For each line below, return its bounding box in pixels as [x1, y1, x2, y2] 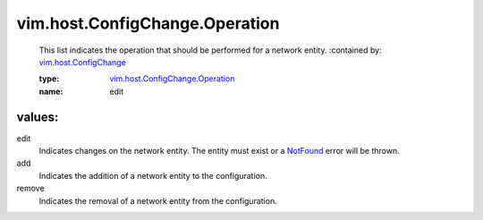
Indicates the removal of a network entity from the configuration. [38, 195, 277, 206]
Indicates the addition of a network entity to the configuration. [38, 170, 267, 181]
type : [38, 73, 60, 84]
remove [16, 183, 45, 194]
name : [38, 86, 64, 97]
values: [16, 109, 59, 124]
